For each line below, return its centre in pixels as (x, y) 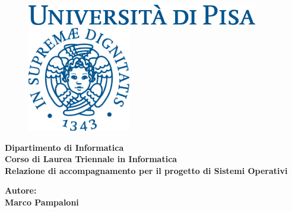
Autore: (21, 190)
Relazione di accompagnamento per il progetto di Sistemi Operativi (146, 170)
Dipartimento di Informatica (64, 147)
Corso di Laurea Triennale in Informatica (91, 159)
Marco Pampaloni (42, 202)
